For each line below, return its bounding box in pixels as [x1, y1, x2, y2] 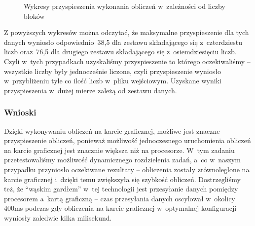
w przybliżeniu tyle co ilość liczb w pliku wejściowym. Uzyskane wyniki [4, 75, 221, 86]
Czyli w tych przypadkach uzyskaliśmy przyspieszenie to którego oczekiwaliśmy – [4, 56, 251, 66]
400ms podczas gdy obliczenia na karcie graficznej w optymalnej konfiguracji [4, 203, 237, 213]
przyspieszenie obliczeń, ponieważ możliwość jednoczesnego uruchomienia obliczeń [4, 135, 251, 146]
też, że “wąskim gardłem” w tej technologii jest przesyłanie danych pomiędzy [4, 184, 238, 194]
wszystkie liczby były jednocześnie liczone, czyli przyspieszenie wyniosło [4, 66, 221, 76]
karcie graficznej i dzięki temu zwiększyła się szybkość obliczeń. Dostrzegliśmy [4, 174, 241, 184]
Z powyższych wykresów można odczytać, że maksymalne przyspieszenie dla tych [4, 27, 249, 38]
